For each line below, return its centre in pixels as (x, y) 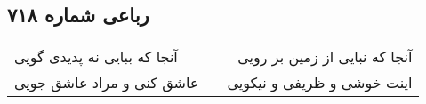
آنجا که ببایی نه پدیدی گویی (96, 57)
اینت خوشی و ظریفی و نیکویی (320, 83)
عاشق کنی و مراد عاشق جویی (107, 83)
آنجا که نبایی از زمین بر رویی (325, 57)
